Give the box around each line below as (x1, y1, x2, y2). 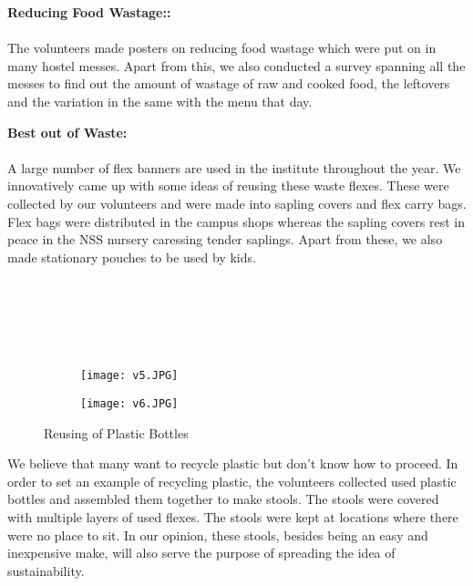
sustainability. (7, 560, 85, 580)
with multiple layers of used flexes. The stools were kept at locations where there (7, 507, 458, 526)
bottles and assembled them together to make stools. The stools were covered (7, 489, 439, 509)
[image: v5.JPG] (80, 369, 179, 383)
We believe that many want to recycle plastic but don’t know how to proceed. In (7, 454, 458, 473)
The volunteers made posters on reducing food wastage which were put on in (7, 38, 437, 57)
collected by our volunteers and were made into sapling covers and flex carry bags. (7, 193, 467, 212)
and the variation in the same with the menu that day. (7, 91, 313, 110)
